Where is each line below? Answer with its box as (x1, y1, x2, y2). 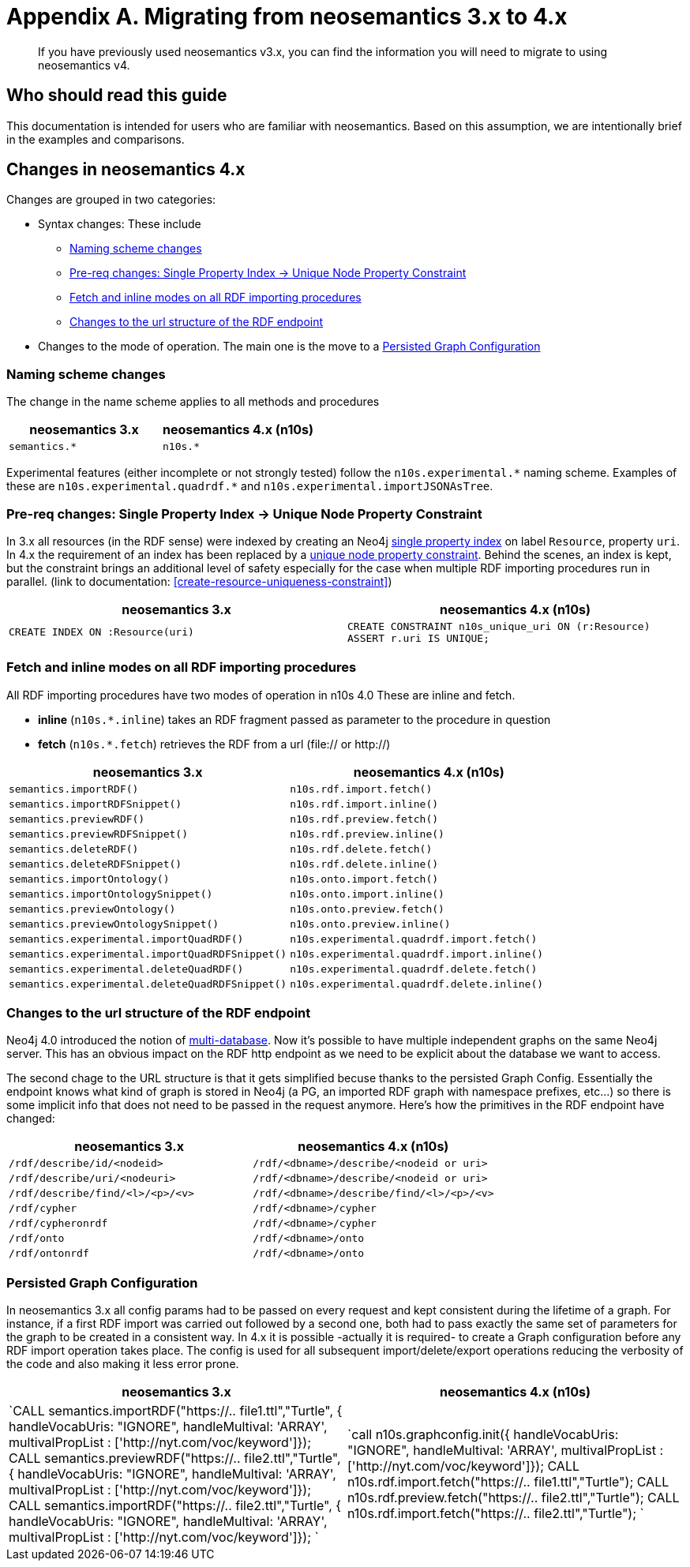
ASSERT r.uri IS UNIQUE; (347, 632, 490, 644)
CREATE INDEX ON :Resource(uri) (9, 626, 194, 639)
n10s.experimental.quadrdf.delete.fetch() (290, 962, 538, 975)
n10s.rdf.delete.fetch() (290, 842, 433, 855)
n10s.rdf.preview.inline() (290, 827, 444, 840)
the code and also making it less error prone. (6, 1357, 239, 1371)
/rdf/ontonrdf (9, 1247, 89, 1260)
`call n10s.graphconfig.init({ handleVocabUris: (347, 1426, 619, 1443)
